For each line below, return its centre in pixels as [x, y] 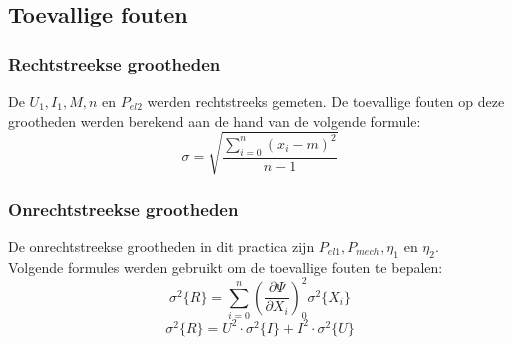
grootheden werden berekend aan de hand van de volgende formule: [214, 120]
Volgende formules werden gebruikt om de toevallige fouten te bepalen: [225, 266]
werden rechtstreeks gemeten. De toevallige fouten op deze [326, 101]
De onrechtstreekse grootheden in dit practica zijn [161, 245]
